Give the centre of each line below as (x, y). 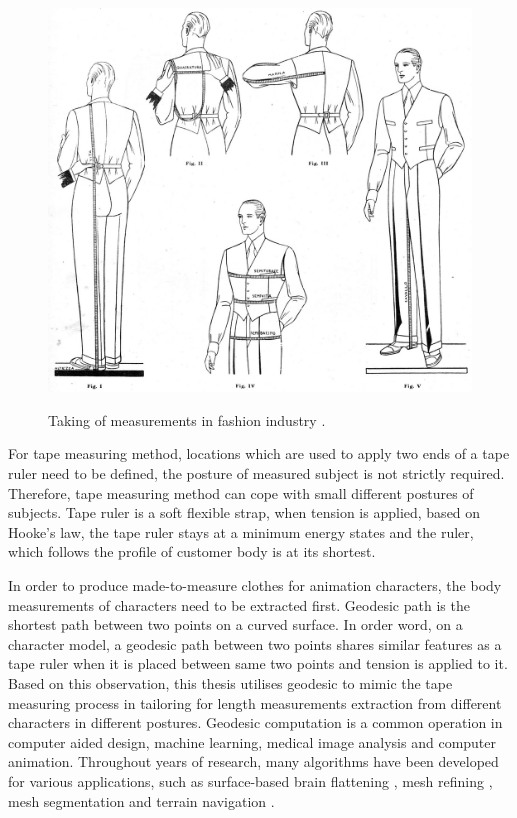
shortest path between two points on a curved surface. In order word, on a (235, 624)
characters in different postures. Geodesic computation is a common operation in (255, 722)
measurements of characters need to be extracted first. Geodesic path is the (239, 604)
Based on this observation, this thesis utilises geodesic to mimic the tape (230, 682)
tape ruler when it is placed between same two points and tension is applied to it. (258, 663)
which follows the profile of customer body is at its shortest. (192, 551)
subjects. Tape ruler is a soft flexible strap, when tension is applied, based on (244, 512)
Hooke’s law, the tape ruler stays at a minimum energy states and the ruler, (241, 531)
